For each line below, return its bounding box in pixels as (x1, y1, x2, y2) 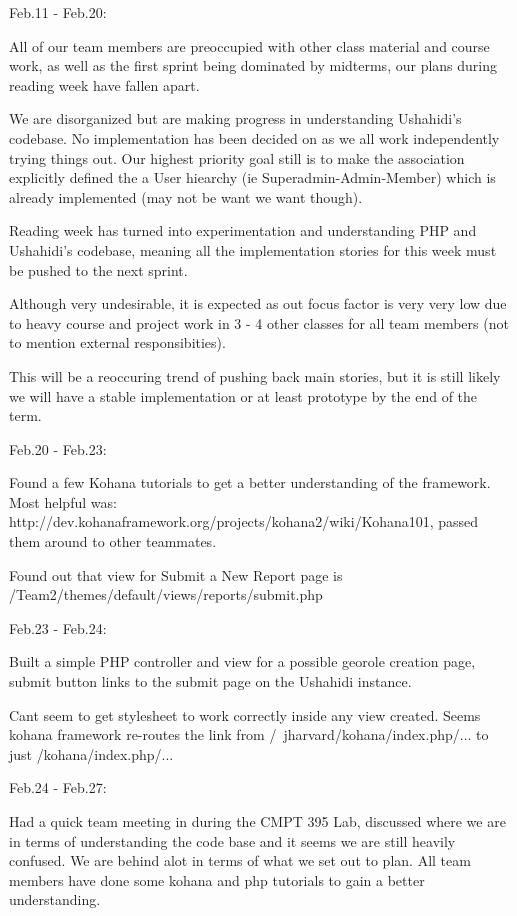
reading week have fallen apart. (9, 74, 200, 95)
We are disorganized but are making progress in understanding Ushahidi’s (9, 108, 462, 129)
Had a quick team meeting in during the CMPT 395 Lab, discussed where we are (9, 811, 506, 831)
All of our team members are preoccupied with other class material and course (9, 35, 490, 56)
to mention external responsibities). (9, 332, 226, 353)
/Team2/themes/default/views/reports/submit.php (9, 584, 323, 605)
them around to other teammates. (9, 531, 217, 552)
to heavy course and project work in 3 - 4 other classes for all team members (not (9, 312, 509, 333)
